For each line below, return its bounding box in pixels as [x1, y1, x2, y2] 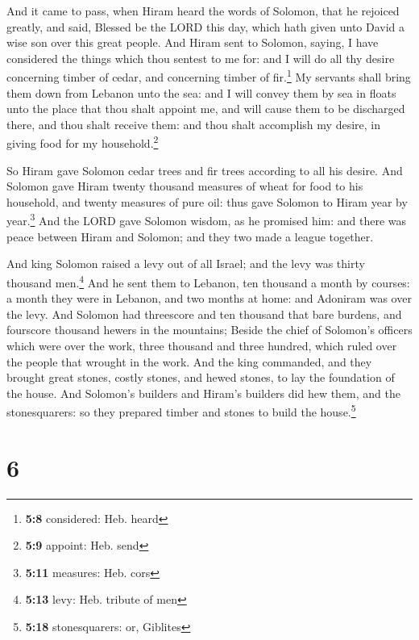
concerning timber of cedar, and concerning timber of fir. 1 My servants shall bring [6, 66, 411, 86]
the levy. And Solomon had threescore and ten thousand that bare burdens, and [6, 305, 402, 322]
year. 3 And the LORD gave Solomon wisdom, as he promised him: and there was [6, 210, 407, 229]
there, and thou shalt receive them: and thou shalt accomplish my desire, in [6, 115, 380, 132]
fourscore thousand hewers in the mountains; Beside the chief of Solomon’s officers [6, 321, 413, 338]
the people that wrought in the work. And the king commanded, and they [6, 353, 372, 370]
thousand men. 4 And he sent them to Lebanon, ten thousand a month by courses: [6, 271, 410, 291]
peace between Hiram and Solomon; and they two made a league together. [6, 228, 374, 245]
